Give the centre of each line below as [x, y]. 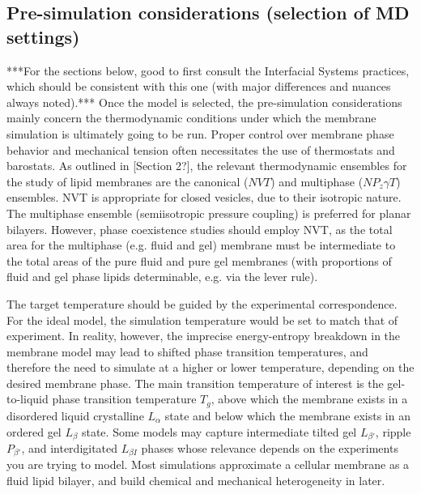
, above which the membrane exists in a [309, 399]
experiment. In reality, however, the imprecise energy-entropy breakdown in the [204, 336]
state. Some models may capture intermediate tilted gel [219, 431]
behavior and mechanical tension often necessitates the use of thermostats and [201, 149]
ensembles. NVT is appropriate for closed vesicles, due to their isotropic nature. [204, 197]
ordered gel [34, 431]
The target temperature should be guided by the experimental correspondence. [202, 303]
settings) [43, 36]
